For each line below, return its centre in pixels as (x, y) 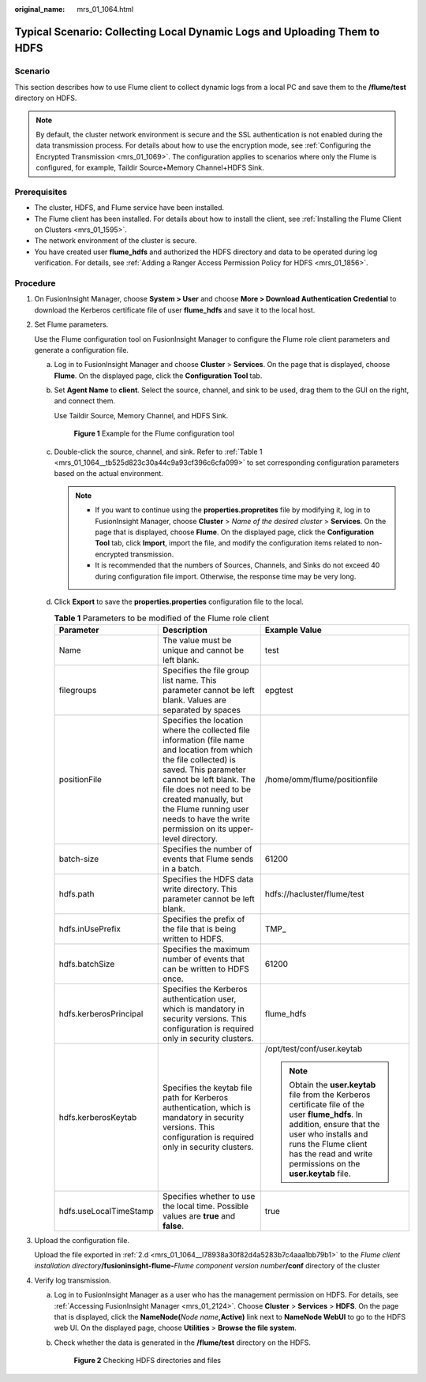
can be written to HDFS (206, 968)
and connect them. (85, 401)
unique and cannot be (204, 650)
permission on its (194, 829)
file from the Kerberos (330, 1095)
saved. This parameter (204, 770)
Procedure (35, 283)
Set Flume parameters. (71, 324)
